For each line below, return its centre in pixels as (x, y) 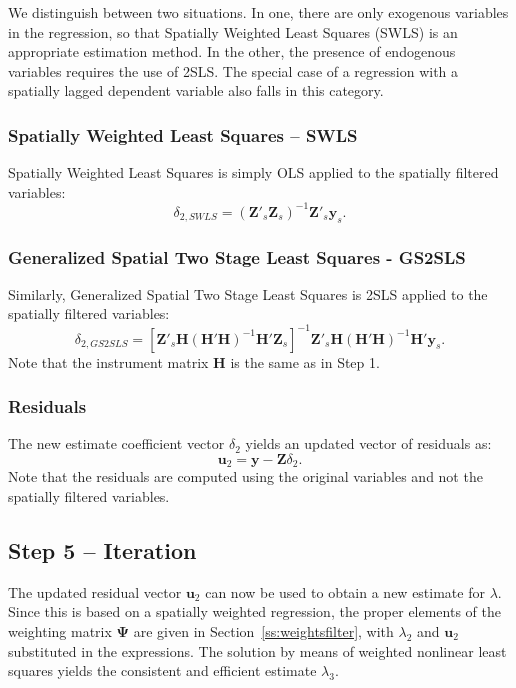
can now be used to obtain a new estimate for (345, 591)
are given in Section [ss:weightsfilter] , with (263, 631)
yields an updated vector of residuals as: (368, 443)
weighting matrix (60, 631)
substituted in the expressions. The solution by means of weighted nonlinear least (257, 650)
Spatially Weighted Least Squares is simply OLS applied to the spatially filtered (253, 172)
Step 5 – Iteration (102, 550)
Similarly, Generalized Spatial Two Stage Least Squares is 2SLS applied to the (248, 293)
